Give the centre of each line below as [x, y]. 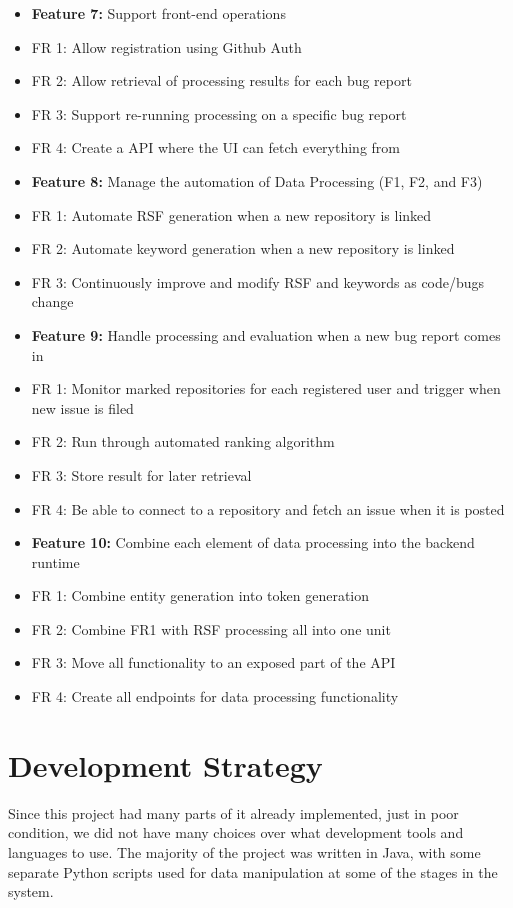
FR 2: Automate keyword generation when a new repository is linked [243, 248]
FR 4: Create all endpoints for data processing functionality [215, 696]
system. [31, 891]
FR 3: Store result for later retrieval [141, 474]
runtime [55, 561]
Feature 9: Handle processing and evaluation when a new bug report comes [266, 334]
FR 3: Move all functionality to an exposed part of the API [213, 662]
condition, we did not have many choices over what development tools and [236, 832]
